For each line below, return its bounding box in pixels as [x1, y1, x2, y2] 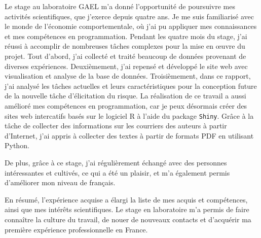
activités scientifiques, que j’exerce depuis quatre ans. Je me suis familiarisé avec [5, 11, 254, 21]
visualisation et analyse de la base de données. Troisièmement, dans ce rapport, [5, 71, 251, 81]
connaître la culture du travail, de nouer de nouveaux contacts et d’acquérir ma [5, 214, 251, 224]
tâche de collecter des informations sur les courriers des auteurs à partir [5, 120, 227, 131]
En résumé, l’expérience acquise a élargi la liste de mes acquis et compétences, [5, 194, 248, 205]
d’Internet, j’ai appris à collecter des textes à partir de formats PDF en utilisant [5, 130, 254, 141]
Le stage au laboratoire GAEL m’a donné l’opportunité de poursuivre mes [5, 1, 235, 11]
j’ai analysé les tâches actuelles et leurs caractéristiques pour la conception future [5, 80, 257, 91]
